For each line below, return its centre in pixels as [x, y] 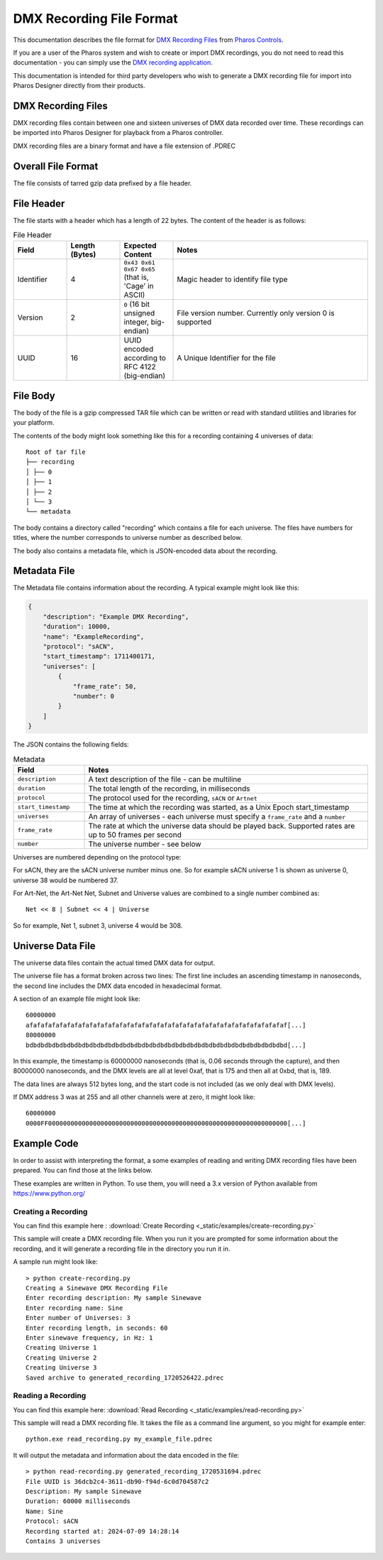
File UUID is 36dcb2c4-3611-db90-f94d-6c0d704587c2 [117, 1482]
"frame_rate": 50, [105, 686]
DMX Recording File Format [96, 18]
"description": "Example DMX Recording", [116, 617]
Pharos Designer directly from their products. [79, 86]
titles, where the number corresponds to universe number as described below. [128, 538]
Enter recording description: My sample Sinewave [114, 1298]
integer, [136, 322]
